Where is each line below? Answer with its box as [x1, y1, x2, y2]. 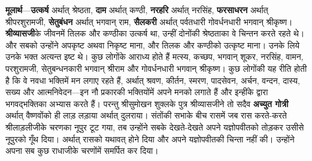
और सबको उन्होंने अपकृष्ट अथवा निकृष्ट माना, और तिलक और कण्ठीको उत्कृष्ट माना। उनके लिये [5, 38, 300, 51]
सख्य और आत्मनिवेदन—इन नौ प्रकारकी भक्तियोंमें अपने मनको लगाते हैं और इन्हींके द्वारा [5, 86, 268, 98]
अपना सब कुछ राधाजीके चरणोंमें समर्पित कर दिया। [5, 144, 159, 157]
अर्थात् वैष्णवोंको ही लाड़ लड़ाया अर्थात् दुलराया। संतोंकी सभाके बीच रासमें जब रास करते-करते [5, 109, 287, 121]
